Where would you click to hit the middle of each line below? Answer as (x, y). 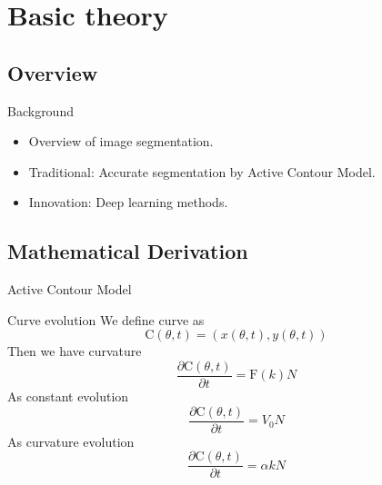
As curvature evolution (71, 441)
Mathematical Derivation (128, 251)
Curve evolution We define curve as (106, 319)
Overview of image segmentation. (121, 141)
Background (40, 110)
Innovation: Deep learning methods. (128, 202)
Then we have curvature (75, 351)
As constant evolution (68, 396)
